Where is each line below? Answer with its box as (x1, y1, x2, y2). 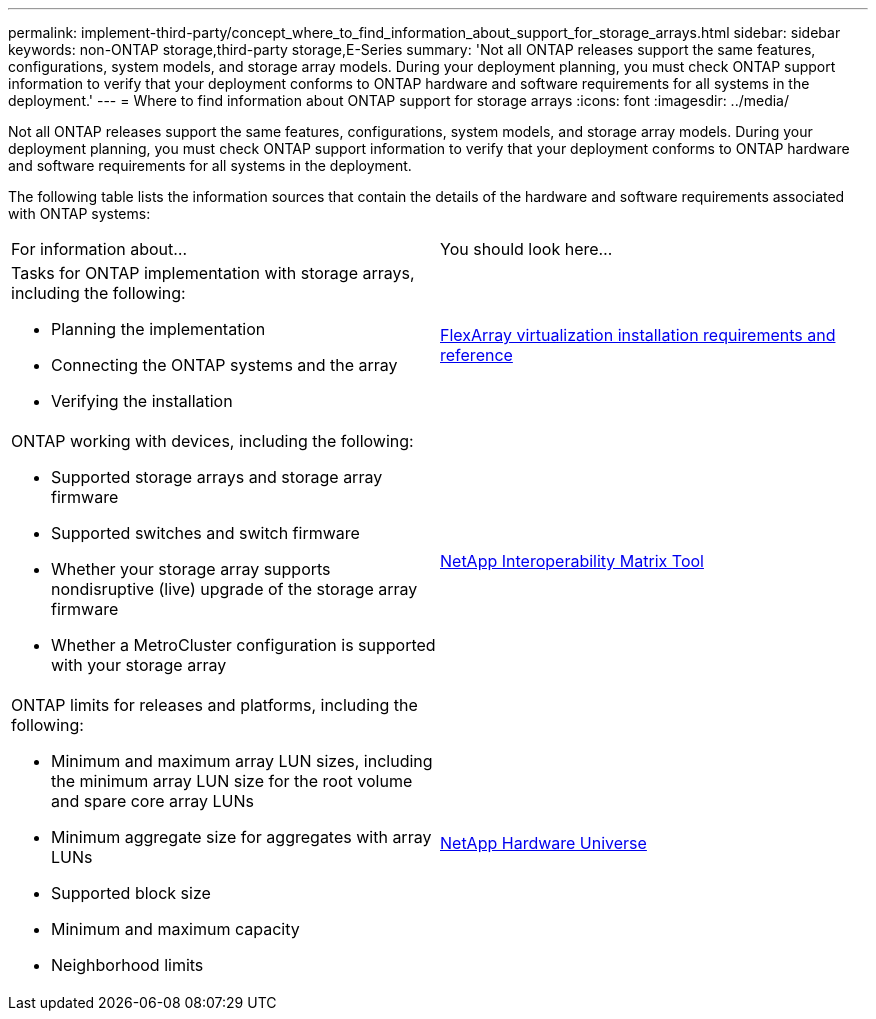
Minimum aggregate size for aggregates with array (51, 827, 432, 847)
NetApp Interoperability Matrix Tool (440, 551, 704, 571)
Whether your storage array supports (51, 559, 331, 579)
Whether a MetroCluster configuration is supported (51, 635, 436, 655)
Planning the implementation (51, 319, 266, 339)
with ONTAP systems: (8, 205, 151, 222)
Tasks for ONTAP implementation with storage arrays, (11, 263, 415, 283)
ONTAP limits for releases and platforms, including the (11, 695, 418, 715)
